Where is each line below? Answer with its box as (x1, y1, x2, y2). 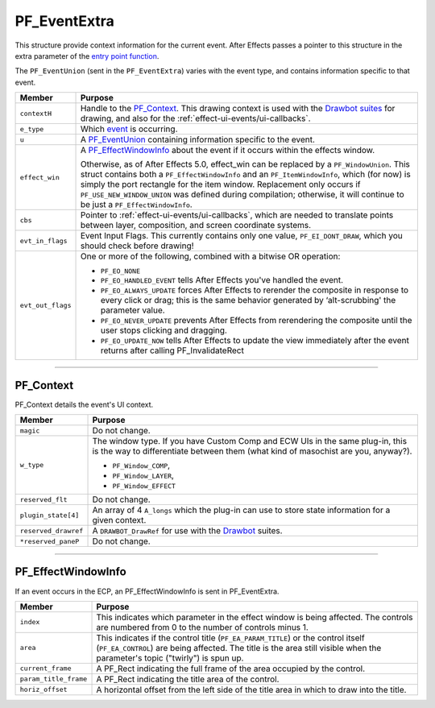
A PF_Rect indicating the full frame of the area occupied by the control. (96, 663, 366, 674)
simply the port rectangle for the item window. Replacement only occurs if (80, 179, 362, 190)
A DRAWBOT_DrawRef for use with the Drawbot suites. (92, 525, 283, 536)
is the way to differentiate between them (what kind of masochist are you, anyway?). (92, 445, 412, 457)
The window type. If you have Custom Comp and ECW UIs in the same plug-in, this (92, 436, 407, 447)
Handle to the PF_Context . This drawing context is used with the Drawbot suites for (80, 103, 396, 114)
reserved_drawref (19, 526, 84, 535)
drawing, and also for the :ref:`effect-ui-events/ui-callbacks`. (80, 113, 311, 124)
